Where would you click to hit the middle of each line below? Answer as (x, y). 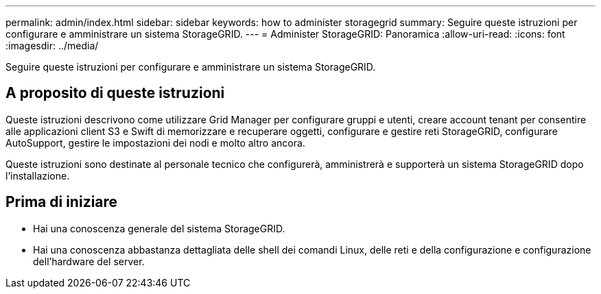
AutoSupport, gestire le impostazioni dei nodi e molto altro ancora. (155, 143)
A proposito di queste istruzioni (115, 93)
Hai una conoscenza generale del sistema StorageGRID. (159, 228)
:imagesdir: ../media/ (52, 46)
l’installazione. (38, 175)
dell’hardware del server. (89, 261)
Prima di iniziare (62, 202)
